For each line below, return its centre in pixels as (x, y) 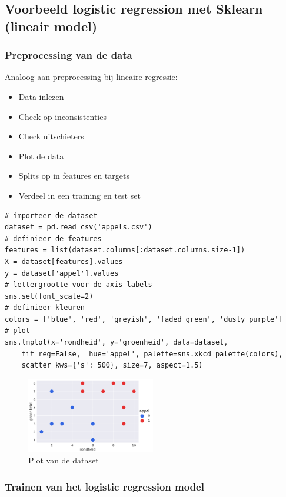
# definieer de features (53, 239)
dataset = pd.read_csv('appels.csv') (79, 227)
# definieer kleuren (45, 308)
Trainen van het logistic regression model (104, 486)
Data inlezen (41, 96)
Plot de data (41, 156)
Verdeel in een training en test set (79, 195)
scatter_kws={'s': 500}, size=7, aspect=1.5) (112, 366)
